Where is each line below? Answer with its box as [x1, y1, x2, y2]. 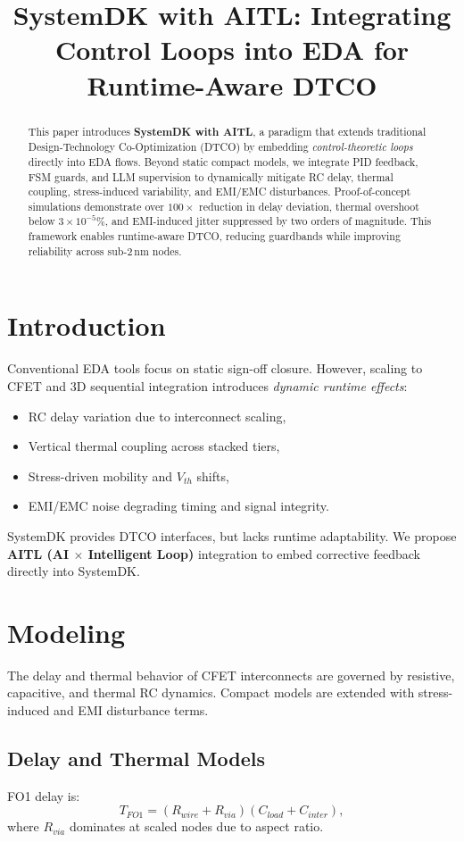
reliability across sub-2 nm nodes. [28, 243, 182, 258]
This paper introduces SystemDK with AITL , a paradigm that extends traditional [28, 123, 427, 139]
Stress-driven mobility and [28, 466, 173, 485]
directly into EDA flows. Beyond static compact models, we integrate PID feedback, [28, 154, 418, 169]
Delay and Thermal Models [7, 745, 266, 772]
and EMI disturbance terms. [54, 701, 209, 720]
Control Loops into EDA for [54, 31, 410, 68]
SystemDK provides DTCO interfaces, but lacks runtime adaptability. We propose [7, 526, 457, 545]
